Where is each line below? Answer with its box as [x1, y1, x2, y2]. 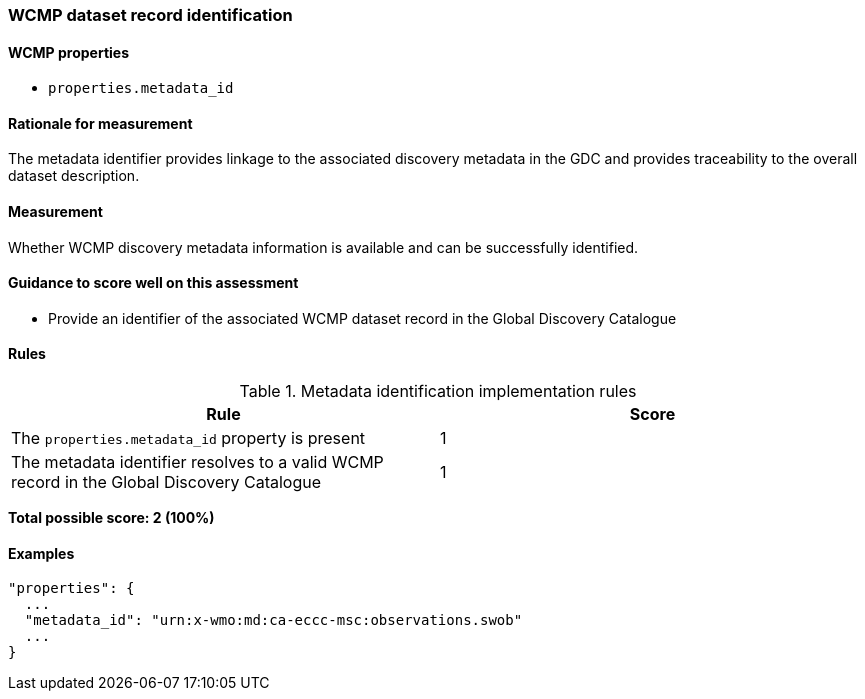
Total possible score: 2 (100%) [8, 509, 215, 527]
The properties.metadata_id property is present [11, 428, 366, 449]
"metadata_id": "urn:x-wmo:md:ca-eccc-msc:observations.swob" [24, 612, 523, 629]
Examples [8, 544, 75, 562]
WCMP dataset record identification [8, 5, 293, 25]
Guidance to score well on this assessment [8, 274, 299, 292]
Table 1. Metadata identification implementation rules [239, 381, 637, 402]
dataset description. [8, 167, 140, 185]
